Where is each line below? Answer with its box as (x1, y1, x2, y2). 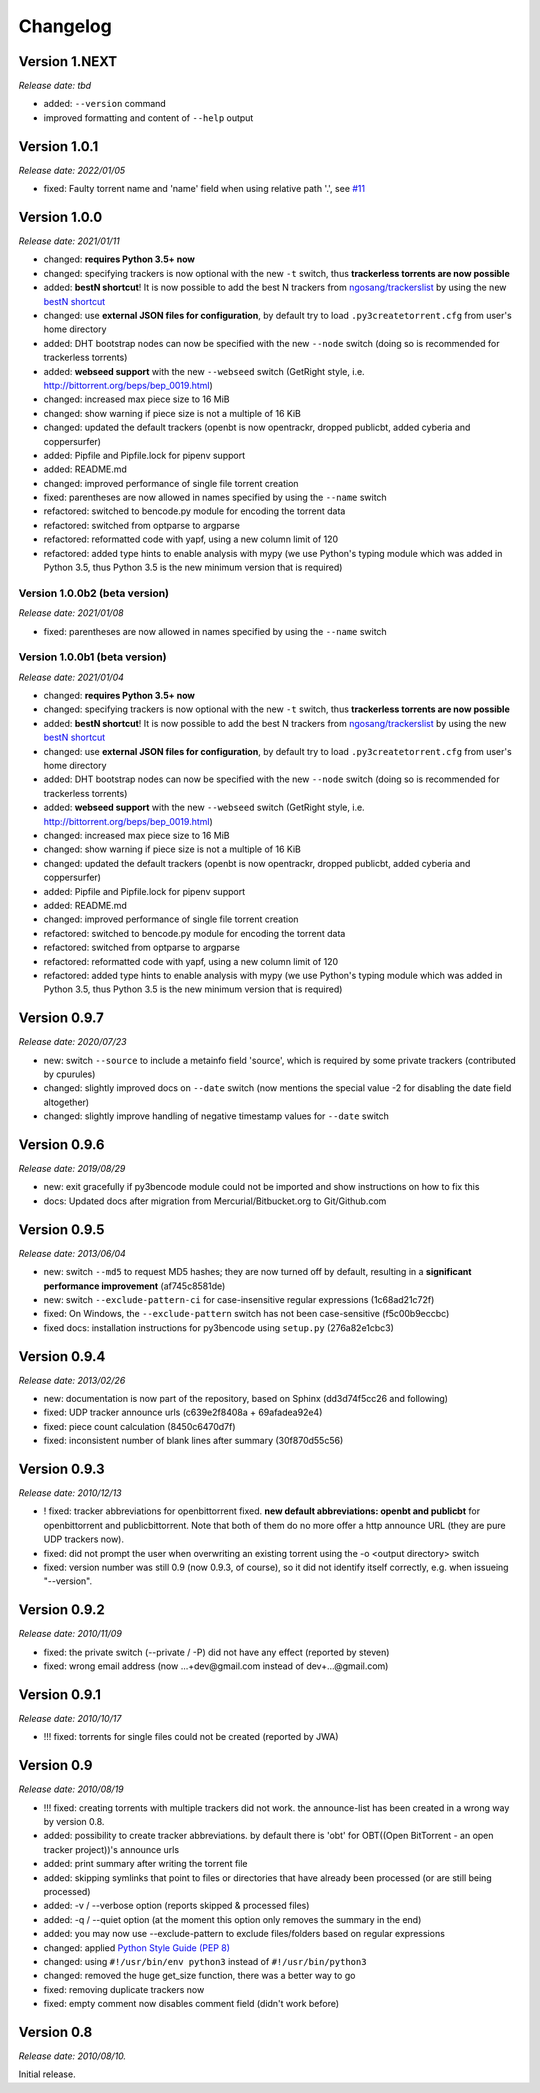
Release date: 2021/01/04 (18, 671, 125, 683)
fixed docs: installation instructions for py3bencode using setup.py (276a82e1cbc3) (43, 1321, 395, 1334)
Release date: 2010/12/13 (18, 1487, 122, 1499)
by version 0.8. (43, 1816, 105, 1828)
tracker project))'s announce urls (43, 1843, 180, 1855)
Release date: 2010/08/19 (18, 1783, 124, 1795)
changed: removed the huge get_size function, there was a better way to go (43, 1970, 356, 1982)
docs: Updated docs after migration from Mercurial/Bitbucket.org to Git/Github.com (43, 1195, 387, 1207)
